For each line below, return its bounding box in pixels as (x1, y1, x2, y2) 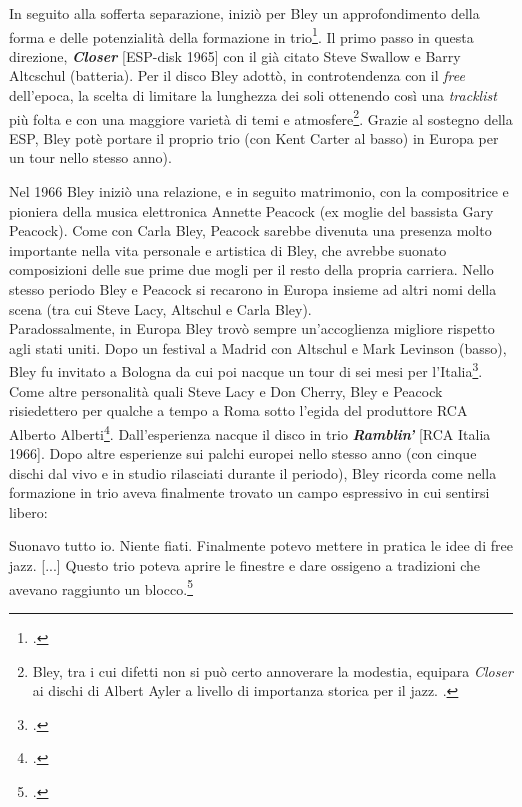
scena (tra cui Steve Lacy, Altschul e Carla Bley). (9, 298, 312, 319)
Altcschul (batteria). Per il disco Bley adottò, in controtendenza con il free (9, 65, 465, 86)
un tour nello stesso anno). (9, 147, 172, 168)
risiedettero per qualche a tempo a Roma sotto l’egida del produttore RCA (9, 400, 468, 421)
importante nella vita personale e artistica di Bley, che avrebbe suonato (9, 239, 447, 260)
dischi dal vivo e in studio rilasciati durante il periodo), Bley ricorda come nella (9, 462, 497, 483)
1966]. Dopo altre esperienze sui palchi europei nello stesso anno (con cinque (9, 443, 477, 464)
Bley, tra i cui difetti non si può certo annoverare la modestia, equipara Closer (32, 660, 513, 681)
